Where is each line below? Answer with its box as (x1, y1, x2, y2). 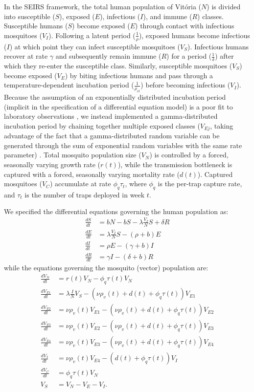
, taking (210, 120, 233, 131)
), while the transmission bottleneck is (117, 159, 232, 170)
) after (215, 51, 234, 61)
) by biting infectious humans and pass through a (65, 70, 213, 80)
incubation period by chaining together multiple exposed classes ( (4, 120, 200, 131)
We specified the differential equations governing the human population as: (4, 206, 229, 216)
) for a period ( (166, 51, 212, 61)
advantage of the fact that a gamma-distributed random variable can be (4, 131, 220, 141)
